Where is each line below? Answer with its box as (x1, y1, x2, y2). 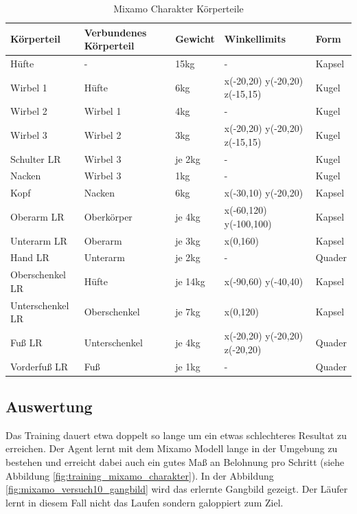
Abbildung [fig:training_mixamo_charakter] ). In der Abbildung (5, 468, 274, 482)
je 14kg (175, 274, 205, 289)
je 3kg (175, 233, 200, 247)
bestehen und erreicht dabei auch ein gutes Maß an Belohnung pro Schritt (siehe (5, 455, 345, 469)
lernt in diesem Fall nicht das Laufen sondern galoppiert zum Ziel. (5, 495, 284, 509)
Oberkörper (84, 209, 133, 223)
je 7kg (175, 304, 200, 319)
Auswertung (5, 396, 93, 417)
